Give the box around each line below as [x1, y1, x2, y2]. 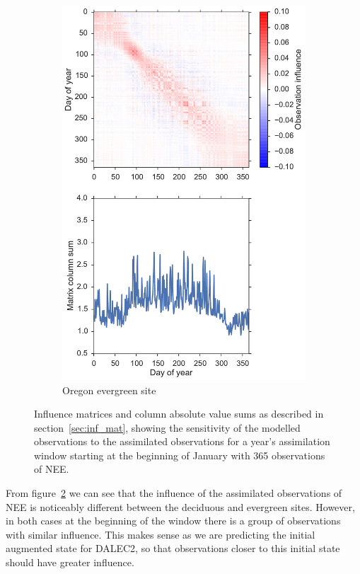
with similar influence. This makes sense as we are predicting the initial [6, 527, 315, 541]
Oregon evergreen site [62, 382, 156, 397]
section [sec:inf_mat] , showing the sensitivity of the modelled [34, 420, 301, 435]
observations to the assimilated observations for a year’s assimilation [34, 434, 330, 449]
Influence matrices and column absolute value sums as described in [34, 406, 324, 421]
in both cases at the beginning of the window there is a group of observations [6, 513, 341, 528]
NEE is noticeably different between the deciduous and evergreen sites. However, [6, 499, 355, 514]
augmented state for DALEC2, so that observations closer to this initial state [6, 541, 340, 556]
